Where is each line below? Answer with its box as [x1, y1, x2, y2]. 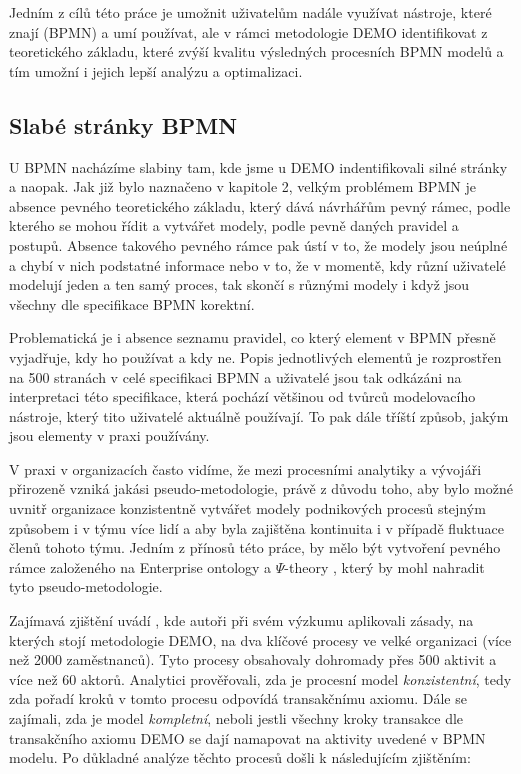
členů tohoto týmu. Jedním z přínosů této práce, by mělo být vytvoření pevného [9, 537, 501, 558]
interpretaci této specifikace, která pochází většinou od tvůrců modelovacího [9, 386, 476, 407]
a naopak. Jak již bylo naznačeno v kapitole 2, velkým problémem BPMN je [9, 176, 476, 197]
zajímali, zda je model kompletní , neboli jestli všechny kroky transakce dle [9, 708, 464, 729]
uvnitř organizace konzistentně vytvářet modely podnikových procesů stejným [9, 498, 486, 519]
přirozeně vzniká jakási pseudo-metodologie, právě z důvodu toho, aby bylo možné [9, 478, 513, 499]
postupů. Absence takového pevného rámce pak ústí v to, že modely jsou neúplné [9, 234, 508, 255]
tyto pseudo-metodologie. [9, 576, 163, 597]
